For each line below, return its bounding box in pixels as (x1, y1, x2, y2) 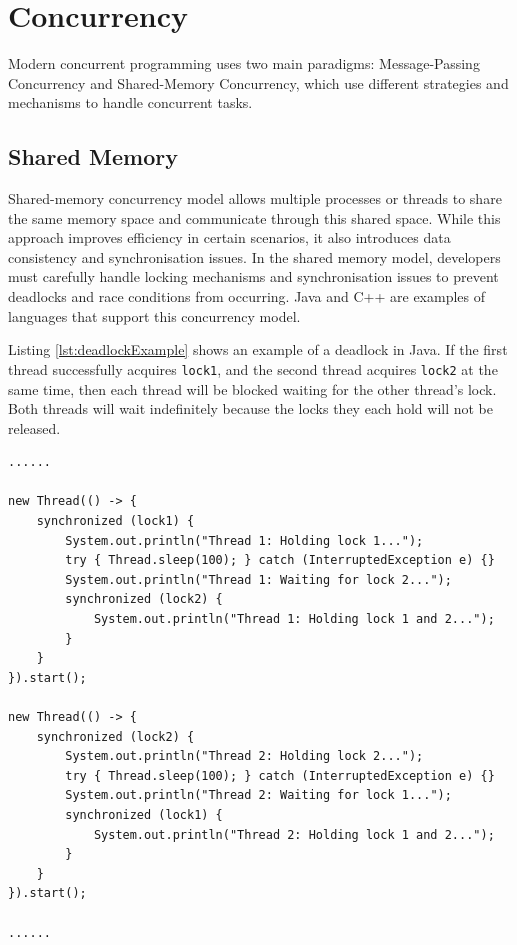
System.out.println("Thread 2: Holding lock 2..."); (65, 749, 424, 764)
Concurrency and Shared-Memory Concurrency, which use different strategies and (8, 72, 509, 93)
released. (8, 417, 61, 438)
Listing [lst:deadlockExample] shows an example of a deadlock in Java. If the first (8, 339, 508, 360)
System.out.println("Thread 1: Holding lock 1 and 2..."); (93, 612, 495, 627)
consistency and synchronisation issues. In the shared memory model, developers (8, 246, 501, 267)
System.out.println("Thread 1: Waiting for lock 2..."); (65, 572, 452, 587)
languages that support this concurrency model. (8, 305, 301, 326)
